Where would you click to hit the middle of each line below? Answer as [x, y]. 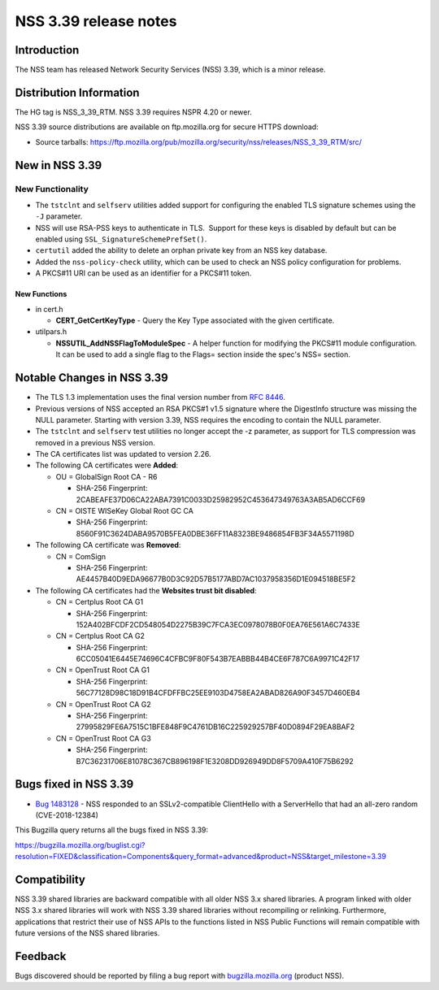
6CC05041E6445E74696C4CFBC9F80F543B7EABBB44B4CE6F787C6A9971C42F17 [218, 659]
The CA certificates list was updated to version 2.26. [123, 454]
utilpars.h [51, 332]
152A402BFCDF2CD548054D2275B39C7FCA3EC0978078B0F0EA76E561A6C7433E [218, 624]
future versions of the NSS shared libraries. [87, 933]
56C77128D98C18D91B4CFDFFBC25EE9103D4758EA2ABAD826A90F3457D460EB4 [218, 693]
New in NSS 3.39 [59, 165]
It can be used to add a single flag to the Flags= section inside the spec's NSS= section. [203, 354]
